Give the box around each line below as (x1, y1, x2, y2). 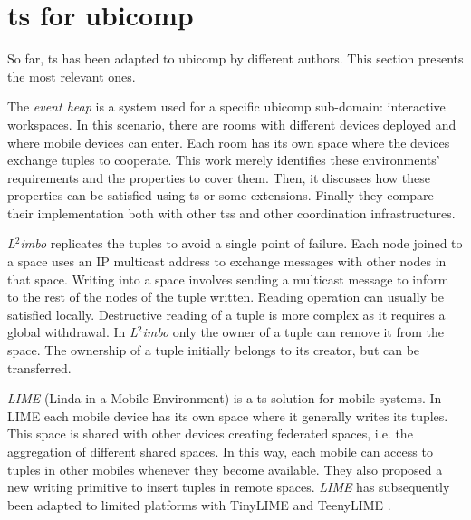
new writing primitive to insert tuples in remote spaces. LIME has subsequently (7, 477, 450, 496)
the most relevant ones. (7, 66, 136, 85)
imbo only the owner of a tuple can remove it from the (142, 323, 444, 342)
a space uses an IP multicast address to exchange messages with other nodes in (7, 252, 447, 271)
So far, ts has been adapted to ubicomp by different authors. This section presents (7, 49, 464, 68)
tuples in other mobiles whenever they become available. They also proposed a (7, 459, 443, 478)
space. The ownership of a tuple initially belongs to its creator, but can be (7, 341, 420, 360)
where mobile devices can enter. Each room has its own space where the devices (7, 132, 450, 151)
